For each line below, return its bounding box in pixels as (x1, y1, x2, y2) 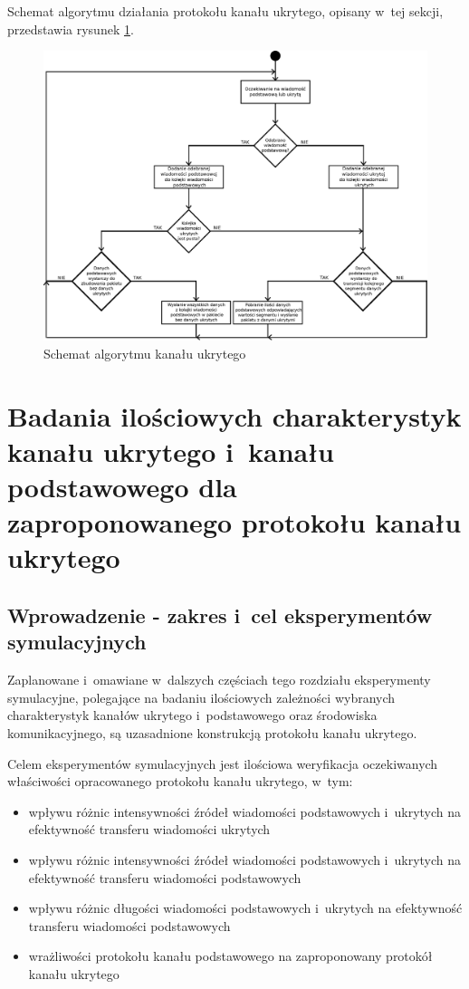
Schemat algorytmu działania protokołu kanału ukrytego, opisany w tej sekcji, (7, 2, 444, 20)
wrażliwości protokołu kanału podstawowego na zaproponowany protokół (28, 946, 433, 965)
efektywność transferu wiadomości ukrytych (28, 820, 271, 839)
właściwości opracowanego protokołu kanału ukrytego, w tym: (7, 772, 353, 791)
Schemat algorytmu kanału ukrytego (43, 343, 246, 362)
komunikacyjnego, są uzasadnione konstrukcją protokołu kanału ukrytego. (7, 723, 417, 742)
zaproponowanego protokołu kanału (7, 504, 462, 541)
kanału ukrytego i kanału (7, 432, 334, 469)
